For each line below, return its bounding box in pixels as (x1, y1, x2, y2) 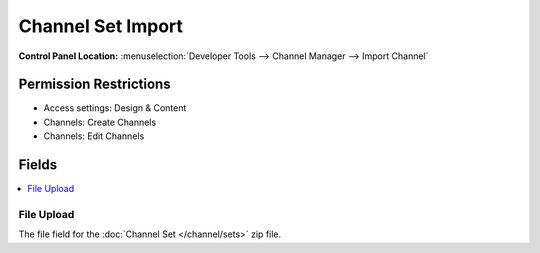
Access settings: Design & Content (43, 102, 187, 114)
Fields (18, 156, 58, 174)
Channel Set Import (18, 15, 184, 37)
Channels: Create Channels (43, 116, 157, 128)
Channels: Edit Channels (43, 130, 145, 142)
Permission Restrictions (18, 76, 171, 93)
